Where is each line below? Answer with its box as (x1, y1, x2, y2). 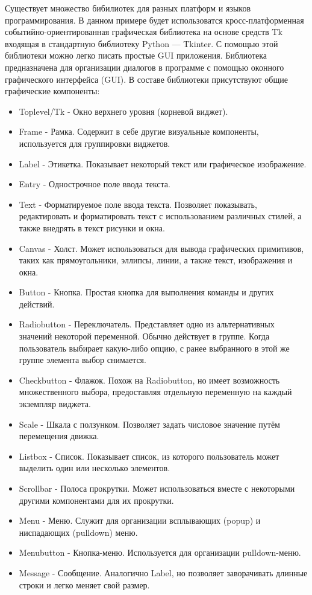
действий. (19, 297, 55, 310)
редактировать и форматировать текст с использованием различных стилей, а (19, 210, 302, 222)
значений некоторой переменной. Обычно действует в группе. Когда (19, 330, 270, 343)
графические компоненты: (5, 85, 100, 97)
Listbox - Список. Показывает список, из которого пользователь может (19, 449, 279, 462)
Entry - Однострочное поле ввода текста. (19, 178, 170, 190)
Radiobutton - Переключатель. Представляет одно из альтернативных (19, 318, 275, 330)
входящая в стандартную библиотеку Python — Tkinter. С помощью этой (5, 37, 278, 50)
